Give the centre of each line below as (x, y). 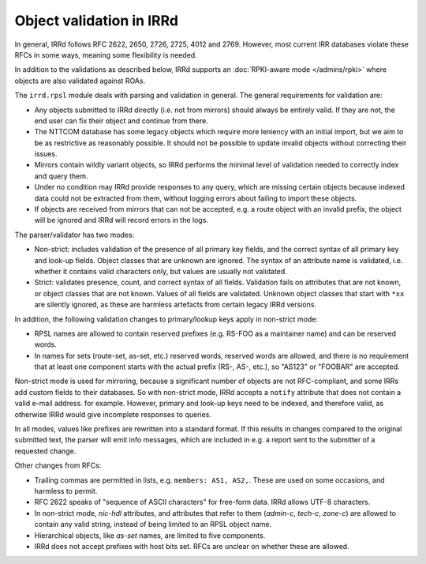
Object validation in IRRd (97, 21)
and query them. (61, 176)
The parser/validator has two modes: (75, 235)
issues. (46, 154)
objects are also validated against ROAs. (80, 81)
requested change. (45, 451)
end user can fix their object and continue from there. (121, 120)
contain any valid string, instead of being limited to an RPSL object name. (153, 525)
